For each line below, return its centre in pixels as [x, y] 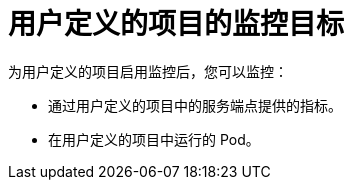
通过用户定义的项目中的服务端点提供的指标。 [195, 105]
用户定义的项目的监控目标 [176, 24]
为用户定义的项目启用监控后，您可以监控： [148, 71]
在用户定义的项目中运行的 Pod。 [154, 139]
